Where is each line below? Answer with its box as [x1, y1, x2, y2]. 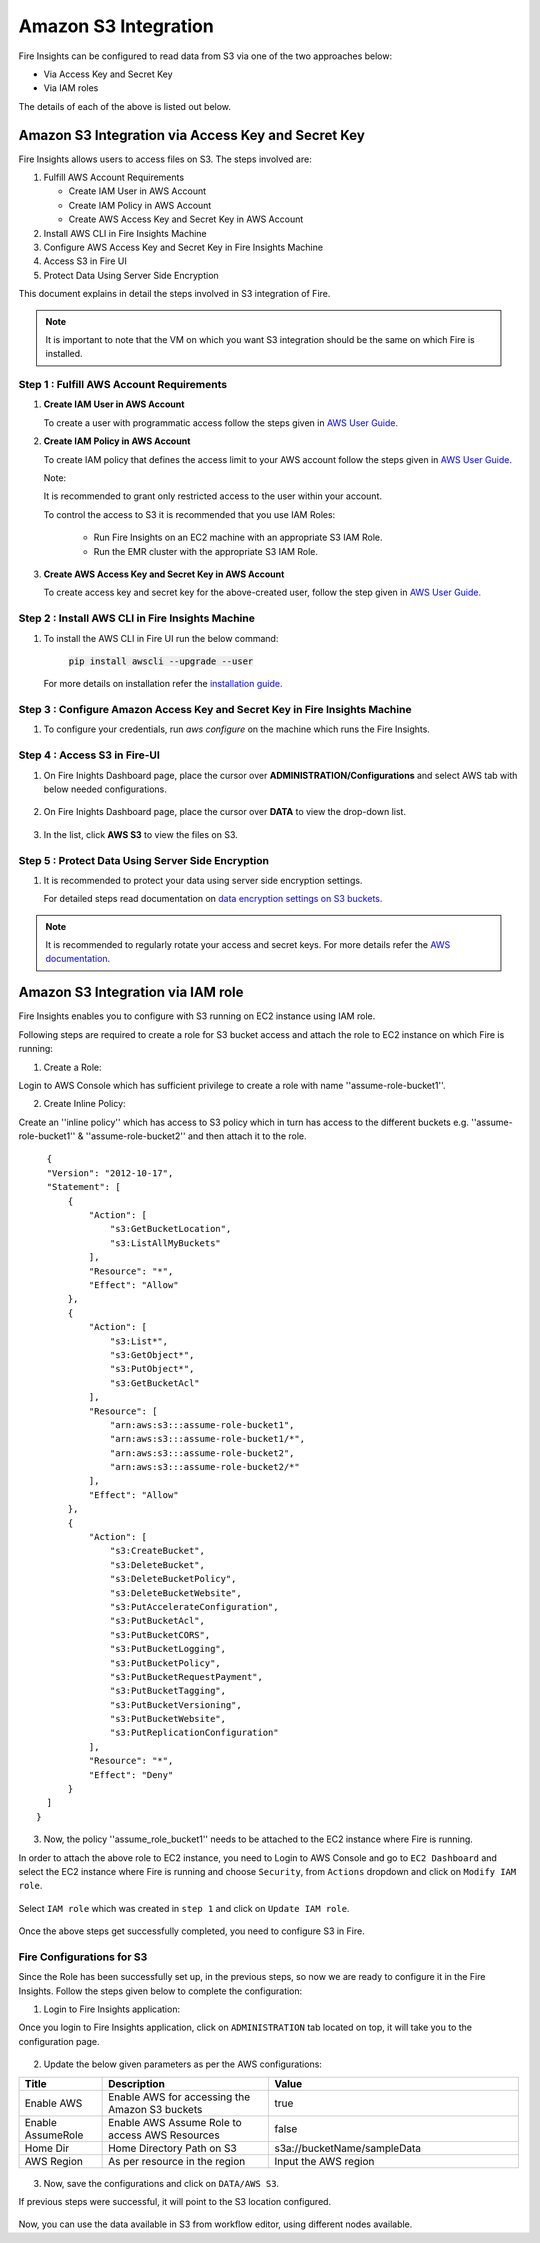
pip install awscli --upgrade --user [68, 655, 254, 667]
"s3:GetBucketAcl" [110, 1377, 200, 1389]
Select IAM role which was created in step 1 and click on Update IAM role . [18, 1902, 350, 1914]
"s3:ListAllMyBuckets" [110, 1237, 222, 1249]
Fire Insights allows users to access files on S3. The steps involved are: [18, 153, 312, 165]
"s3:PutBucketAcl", [110, 1615, 205, 1627]
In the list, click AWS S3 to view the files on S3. [43, 828, 239, 840]
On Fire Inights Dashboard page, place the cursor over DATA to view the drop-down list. [43, 806, 407, 818]
